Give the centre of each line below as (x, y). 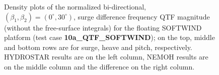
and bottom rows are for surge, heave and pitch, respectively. (98, 47)
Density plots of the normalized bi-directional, (75, 6)
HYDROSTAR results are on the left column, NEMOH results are (106, 57)
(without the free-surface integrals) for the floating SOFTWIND (103, 27)
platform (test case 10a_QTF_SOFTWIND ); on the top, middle (109, 37)
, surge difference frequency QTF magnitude (141, 16)
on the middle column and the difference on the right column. (99, 66)
